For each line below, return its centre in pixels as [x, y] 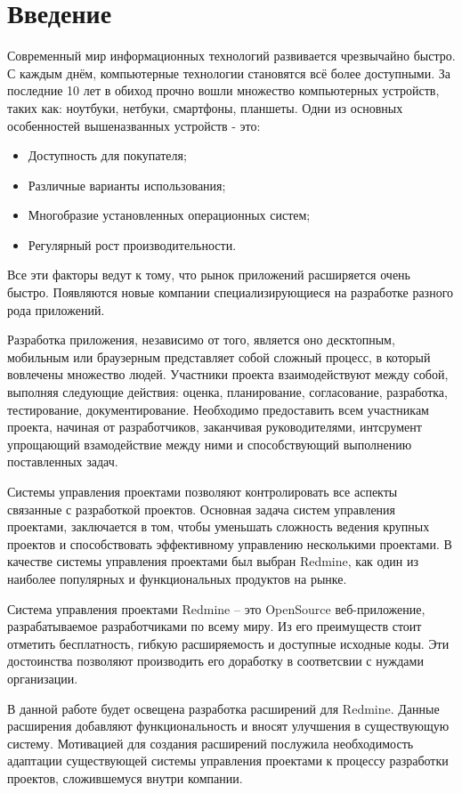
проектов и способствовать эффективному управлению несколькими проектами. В [230, 543]
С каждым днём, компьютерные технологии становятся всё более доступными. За [229, 73]
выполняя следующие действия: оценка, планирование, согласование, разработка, [227, 392]
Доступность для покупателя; [107, 155]
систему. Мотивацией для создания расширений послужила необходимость [211, 743]
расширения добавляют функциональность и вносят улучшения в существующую [228, 726]
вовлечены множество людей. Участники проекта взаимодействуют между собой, [228, 374]
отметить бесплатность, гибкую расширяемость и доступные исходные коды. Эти [228, 643]
